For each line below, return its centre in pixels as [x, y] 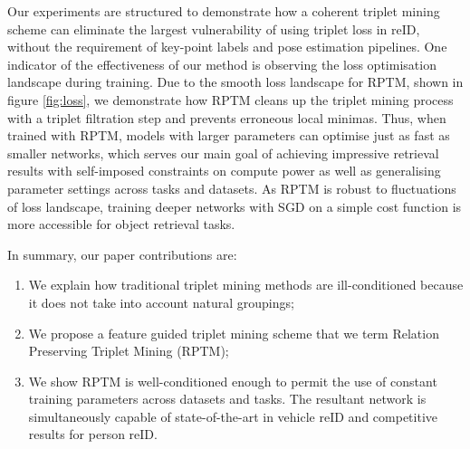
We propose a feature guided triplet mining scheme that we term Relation [234, 333]
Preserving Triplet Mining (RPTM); [129, 351]
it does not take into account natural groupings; [161, 302]
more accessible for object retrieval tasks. [121, 224]
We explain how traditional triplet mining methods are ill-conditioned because [246, 285]
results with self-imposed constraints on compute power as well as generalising [224, 171]
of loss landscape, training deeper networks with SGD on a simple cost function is [235, 206]
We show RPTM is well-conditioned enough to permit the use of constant [233, 381]
